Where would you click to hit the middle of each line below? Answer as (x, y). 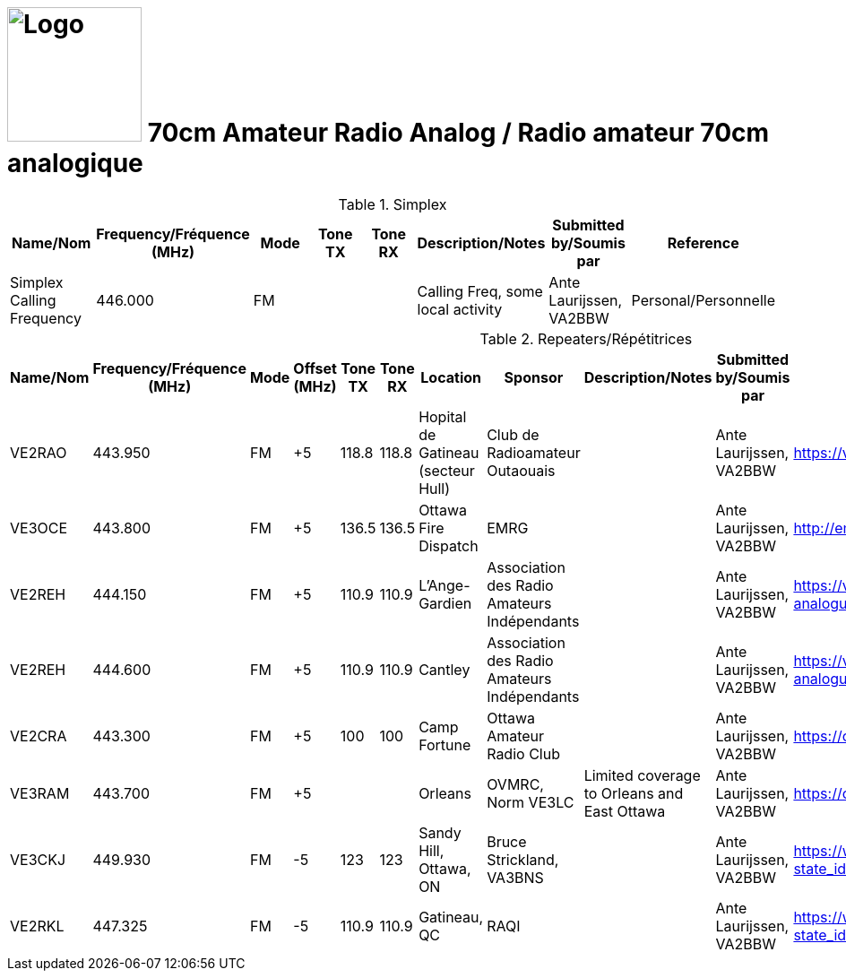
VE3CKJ (38, 859)
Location (451, 377)
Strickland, (523, 859)
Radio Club (523, 753)
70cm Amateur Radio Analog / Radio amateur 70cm (458, 133)
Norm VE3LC (531, 802)
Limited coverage (642, 775)
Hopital (443, 416)
